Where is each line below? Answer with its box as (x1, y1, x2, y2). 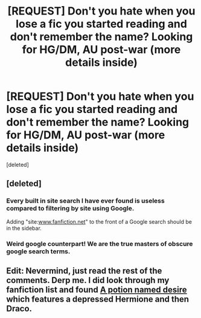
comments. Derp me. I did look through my (6, 275, 170, 285)
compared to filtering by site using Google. (6, 204, 135, 213)
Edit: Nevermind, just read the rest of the (6, 265, 162, 276)
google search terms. (6, 247, 71, 255)
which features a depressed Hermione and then (6, 294, 189, 304)
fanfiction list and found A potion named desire (6, 284, 187, 294)
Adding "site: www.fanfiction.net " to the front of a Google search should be (6, 218, 192, 225)
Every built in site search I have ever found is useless (6, 196, 165, 205)
